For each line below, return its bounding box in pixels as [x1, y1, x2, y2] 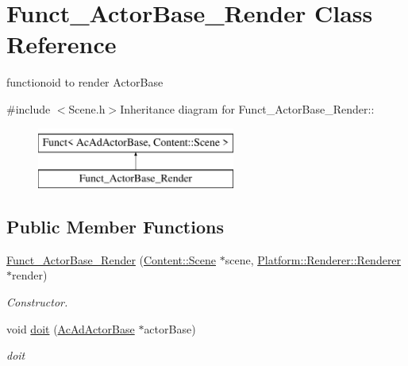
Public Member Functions [6, 214, 224, 239]
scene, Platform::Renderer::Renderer [225, 251, 402, 268]
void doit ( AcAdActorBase [6, 320, 135, 337]
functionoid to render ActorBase [6, 74, 164, 91]
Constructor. [6, 294, 68, 310]
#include [6, 100, 51, 117]
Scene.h [68, 100, 106, 117]
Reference [6, 28, 117, 60]
